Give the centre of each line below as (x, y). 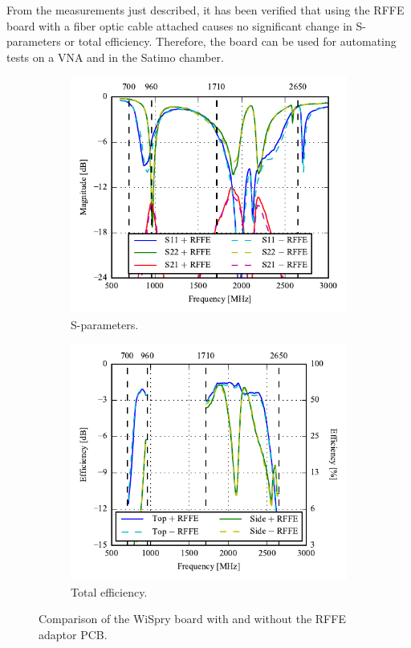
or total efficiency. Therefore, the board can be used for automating (230, 41)
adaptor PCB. (73, 635)
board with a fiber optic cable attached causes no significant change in (179, 25)
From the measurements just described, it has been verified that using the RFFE (205, 10)
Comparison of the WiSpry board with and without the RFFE (192, 619)
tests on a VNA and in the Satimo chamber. (115, 57)
